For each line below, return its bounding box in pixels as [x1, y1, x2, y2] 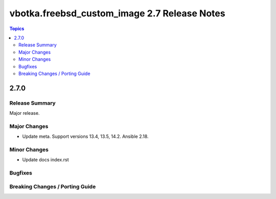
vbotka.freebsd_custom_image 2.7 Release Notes [9, 8, 225, 19]
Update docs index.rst [22, 157, 69, 163]
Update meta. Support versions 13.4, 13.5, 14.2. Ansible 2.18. [22, 133, 149, 140]
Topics [9, 26, 25, 32]
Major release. [9, 110, 40, 116]
